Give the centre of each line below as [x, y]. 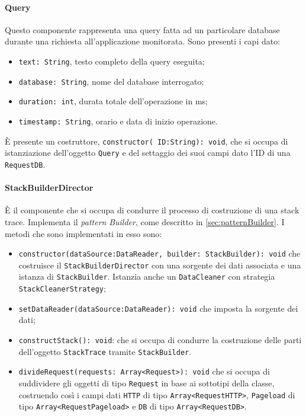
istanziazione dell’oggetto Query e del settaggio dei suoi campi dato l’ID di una [148, 153]
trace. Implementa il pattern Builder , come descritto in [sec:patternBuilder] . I [145, 221]
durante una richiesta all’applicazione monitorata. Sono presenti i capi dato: [143, 41]
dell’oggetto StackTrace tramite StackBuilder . [105, 351]
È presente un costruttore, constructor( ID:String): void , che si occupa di [146, 141]
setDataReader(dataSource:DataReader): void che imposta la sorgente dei [158, 308]
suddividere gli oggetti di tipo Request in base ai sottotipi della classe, [146, 383]
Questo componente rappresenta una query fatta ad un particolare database [142, 29]
